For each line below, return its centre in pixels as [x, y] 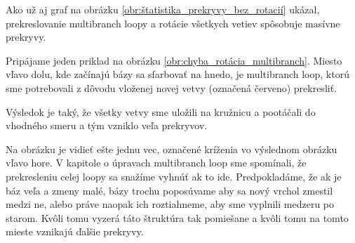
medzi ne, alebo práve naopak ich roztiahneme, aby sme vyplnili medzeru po [170, 204]
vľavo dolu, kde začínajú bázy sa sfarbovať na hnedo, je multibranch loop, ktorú [177, 74]
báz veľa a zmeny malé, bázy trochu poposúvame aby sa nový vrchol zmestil [169, 190]
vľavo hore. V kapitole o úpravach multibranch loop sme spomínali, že [156, 163]
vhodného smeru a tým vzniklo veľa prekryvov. [107, 125]
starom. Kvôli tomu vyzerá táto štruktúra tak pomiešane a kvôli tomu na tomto [177, 217]
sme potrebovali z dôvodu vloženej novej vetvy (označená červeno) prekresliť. [172, 87]
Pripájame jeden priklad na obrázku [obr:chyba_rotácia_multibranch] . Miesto [174, 60]
